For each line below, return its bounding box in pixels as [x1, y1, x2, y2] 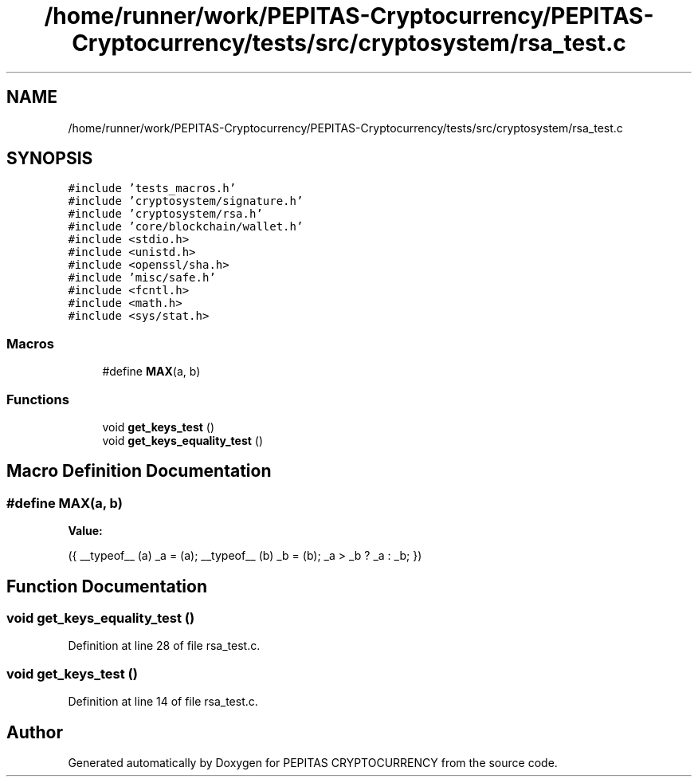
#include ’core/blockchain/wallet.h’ [68, 220, 304, 234]
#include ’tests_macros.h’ [68, 182, 237, 195]
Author [6, 722, 63, 742]
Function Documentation [6, 576, 207, 596]
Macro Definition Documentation [6, 461, 272, 482]
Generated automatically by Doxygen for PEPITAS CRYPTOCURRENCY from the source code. [68, 755, 558, 769]
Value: [68, 524, 103, 538]
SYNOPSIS [6, 148, 93, 169]
